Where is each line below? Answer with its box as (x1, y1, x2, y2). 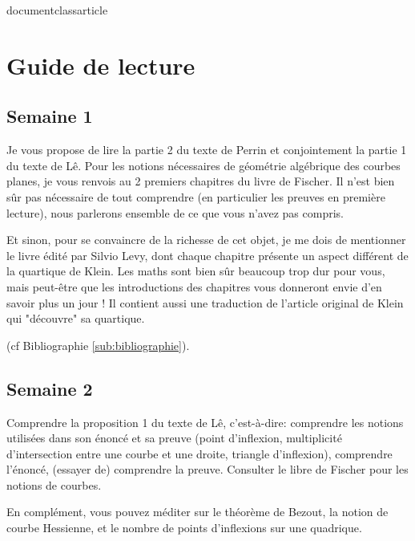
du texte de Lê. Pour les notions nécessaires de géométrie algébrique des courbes (6, 157, 401, 173)
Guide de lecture (6, 48, 195, 81)
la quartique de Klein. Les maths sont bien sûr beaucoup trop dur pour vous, (6, 262, 385, 279)
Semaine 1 (6, 104, 93, 128)
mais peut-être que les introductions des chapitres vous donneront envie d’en (6, 278, 382, 295)
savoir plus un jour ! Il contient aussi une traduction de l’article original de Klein (6, 294, 404, 311)
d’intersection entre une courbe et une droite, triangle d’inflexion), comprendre (6, 445, 393, 462)
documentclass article (6, 2, 108, 18)
